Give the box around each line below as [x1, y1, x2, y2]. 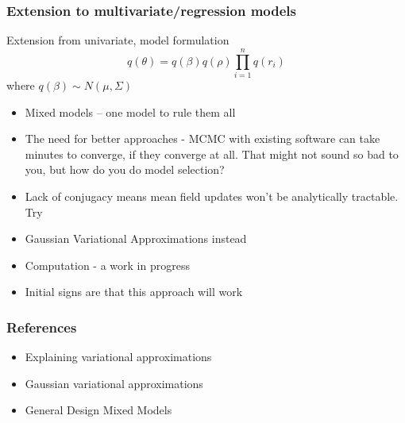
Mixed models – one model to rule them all [25, 103, 236, 120]
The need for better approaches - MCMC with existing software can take [25, 130, 380, 147]
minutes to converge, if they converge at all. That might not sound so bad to [25, 145, 399, 162]
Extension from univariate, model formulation [6, 32, 229, 48]
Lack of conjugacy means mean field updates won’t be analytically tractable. [25, 187, 399, 204]
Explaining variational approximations [25, 348, 212, 365]
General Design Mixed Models [25, 402, 172, 418]
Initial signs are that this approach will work [25, 283, 243, 300]
